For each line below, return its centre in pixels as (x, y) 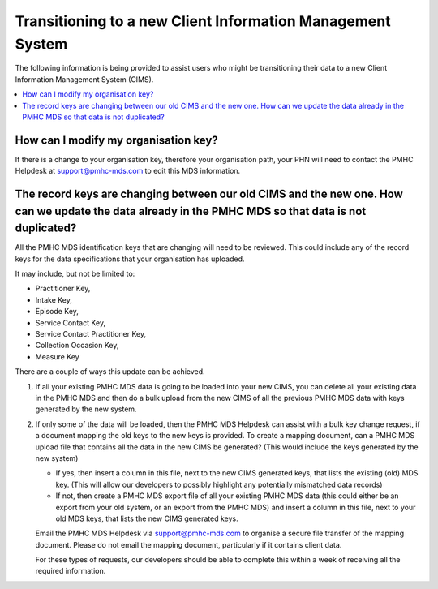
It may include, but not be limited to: (75, 274)
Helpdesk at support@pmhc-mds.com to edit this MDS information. (128, 171)
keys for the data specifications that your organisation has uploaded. (130, 259)
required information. (71, 571)
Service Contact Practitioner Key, (90, 334)
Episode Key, (57, 312)
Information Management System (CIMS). (84, 79)
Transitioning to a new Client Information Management (203, 21)
